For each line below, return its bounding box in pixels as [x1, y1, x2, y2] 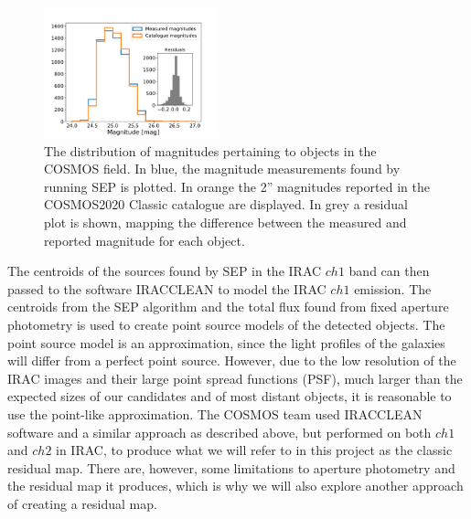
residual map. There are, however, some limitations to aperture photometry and [7, 458, 455, 477]
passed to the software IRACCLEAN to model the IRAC [7, 279, 326, 298]
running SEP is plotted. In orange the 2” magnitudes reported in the [44, 176, 430, 196]
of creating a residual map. [7, 493, 157, 513]
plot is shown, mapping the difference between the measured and [44, 213, 407, 232]
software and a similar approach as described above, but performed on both [7, 422, 432, 441]
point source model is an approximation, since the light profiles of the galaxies [7, 333, 445, 352]
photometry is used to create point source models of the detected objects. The [7, 315, 445, 334]
